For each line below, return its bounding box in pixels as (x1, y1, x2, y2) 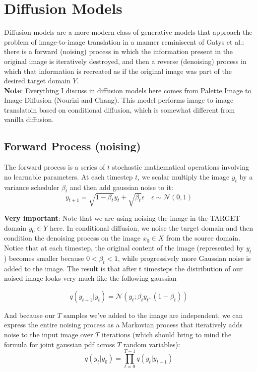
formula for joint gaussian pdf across (4, 339, 115, 349)
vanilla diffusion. (4, 114, 54, 124)
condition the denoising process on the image (4, 233, 141, 243)
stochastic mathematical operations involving (112, 162, 249, 172)
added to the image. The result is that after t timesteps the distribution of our (4, 263, 243, 273)
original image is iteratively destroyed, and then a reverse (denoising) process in (4, 56, 247, 66)
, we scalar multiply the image (137, 171, 230, 182)
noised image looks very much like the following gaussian (4, 273, 177, 283)
